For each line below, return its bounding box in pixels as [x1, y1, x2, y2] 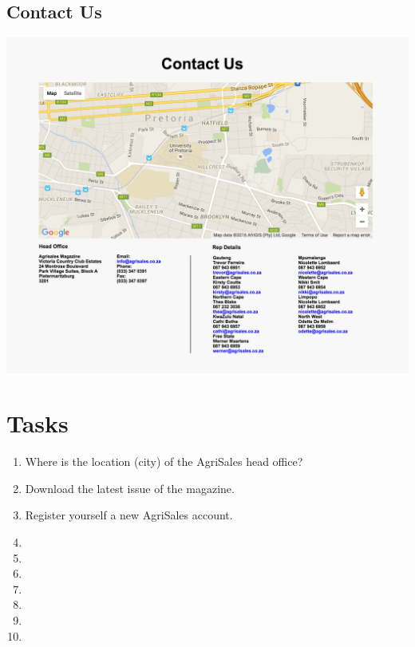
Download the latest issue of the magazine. [25, 479, 235, 496]
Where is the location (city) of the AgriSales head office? [25, 453, 303, 470]
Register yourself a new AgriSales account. [25, 507, 233, 523]
